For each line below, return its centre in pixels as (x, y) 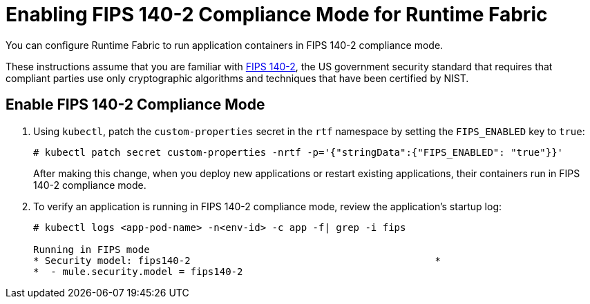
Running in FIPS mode (92, 249)
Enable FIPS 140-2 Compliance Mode (135, 105)
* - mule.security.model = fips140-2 (138, 271)
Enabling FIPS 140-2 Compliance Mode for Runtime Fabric (277, 14)
